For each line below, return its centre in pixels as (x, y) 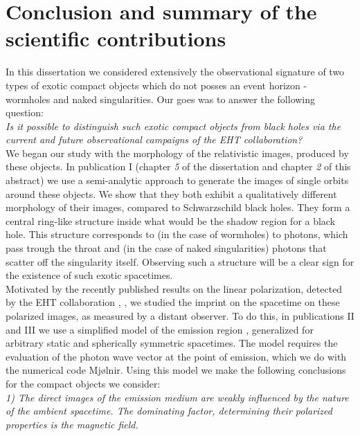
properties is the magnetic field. (72, 424)
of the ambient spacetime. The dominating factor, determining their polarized (169, 411)
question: (25, 112)
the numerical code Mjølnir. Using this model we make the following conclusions (176, 370)
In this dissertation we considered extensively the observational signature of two (175, 72)
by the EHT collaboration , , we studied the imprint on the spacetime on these (173, 302)
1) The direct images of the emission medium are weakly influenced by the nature (177, 397)
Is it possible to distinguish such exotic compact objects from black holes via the (173, 126)
